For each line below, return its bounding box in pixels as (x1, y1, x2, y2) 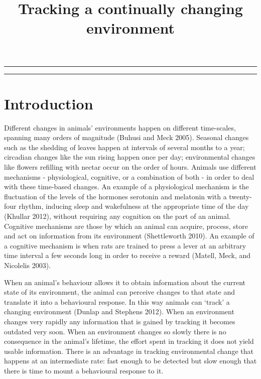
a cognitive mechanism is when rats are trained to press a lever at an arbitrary (4, 240, 246, 250)
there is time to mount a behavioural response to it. (4, 365, 164, 375)
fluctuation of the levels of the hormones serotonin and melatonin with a (4, 191, 227, 201)
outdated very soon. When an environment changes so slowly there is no (4, 326, 226, 336)
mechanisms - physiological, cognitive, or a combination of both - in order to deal (4, 171, 254, 182)
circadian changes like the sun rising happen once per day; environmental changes (4, 152, 255, 162)
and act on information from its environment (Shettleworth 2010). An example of (4, 230, 254, 241)
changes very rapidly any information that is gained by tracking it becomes (4, 316, 235, 326)
